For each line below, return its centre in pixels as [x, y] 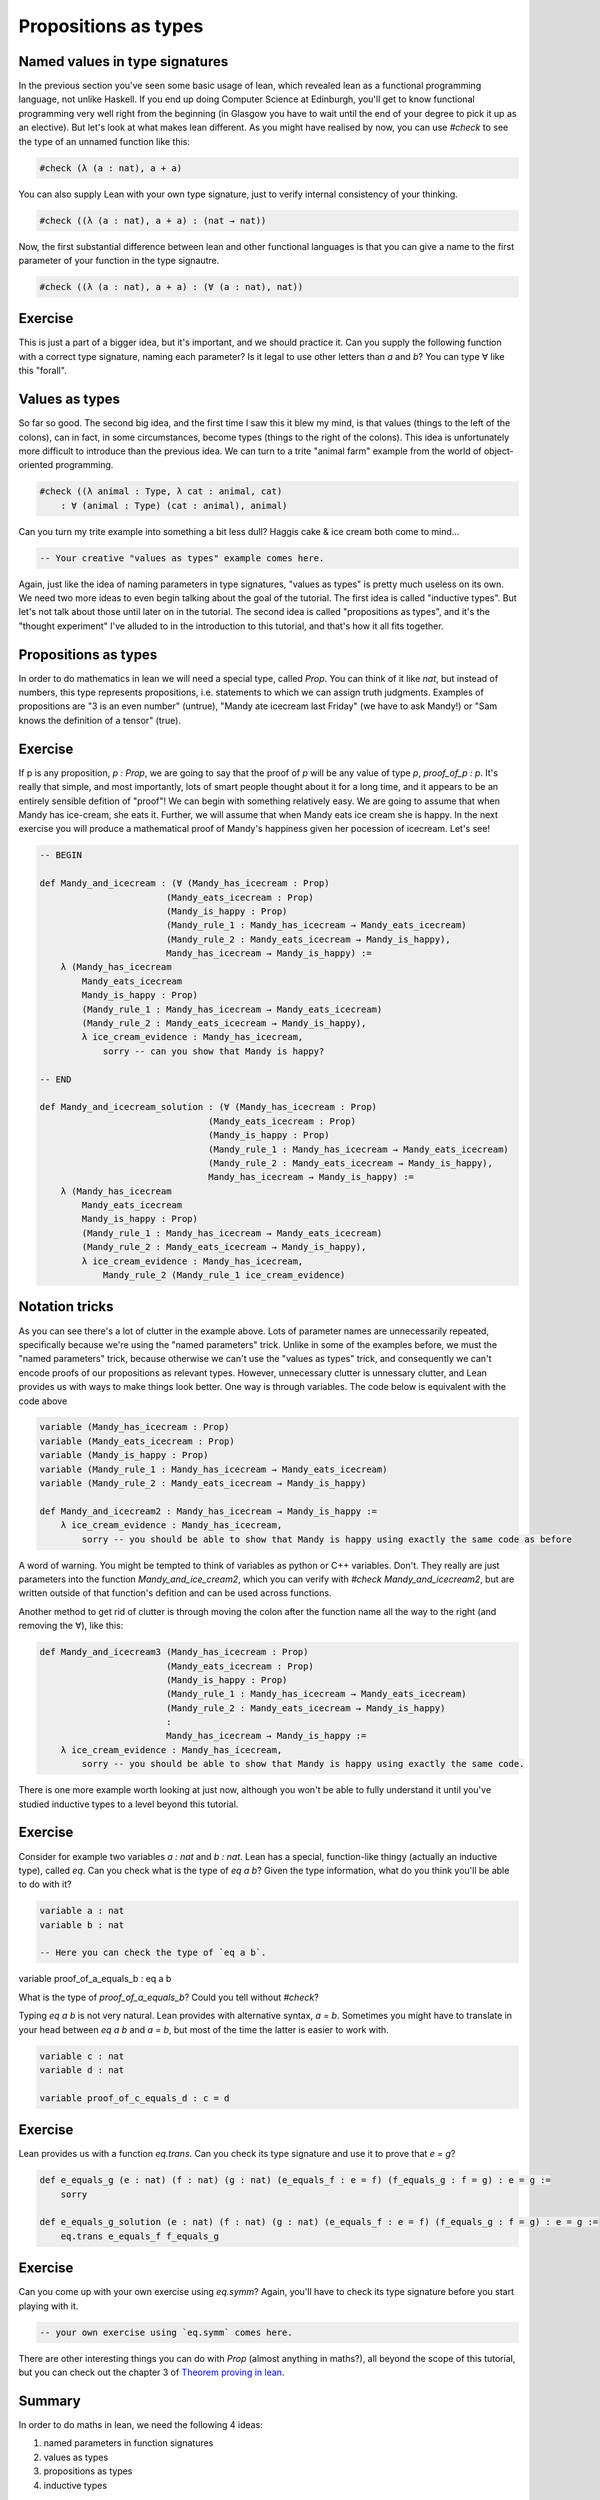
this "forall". [42, 371]
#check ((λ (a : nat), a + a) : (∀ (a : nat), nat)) [171, 286]
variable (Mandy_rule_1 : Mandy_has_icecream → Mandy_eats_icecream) [213, 1469]
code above [43, 1401]
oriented [36, 465]
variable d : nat [82, 2070]
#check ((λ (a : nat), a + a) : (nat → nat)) [153, 220]
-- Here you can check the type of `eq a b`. [153, 1953]
